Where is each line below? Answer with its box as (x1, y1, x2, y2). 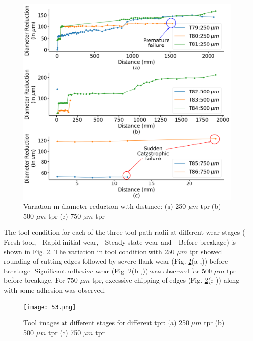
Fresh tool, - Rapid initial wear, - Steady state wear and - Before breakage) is (4, 236, 236, 247)
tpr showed (189, 246, 222, 256)
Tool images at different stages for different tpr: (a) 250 (23, 318, 190, 328)
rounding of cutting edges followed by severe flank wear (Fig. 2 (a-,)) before (4, 256, 228, 266)
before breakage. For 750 (4, 275, 78, 285)
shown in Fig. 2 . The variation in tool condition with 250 (4, 246, 175, 256)
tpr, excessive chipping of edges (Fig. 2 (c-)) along (92, 275, 240, 285)
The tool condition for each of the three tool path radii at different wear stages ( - (4, 227, 250, 237)
